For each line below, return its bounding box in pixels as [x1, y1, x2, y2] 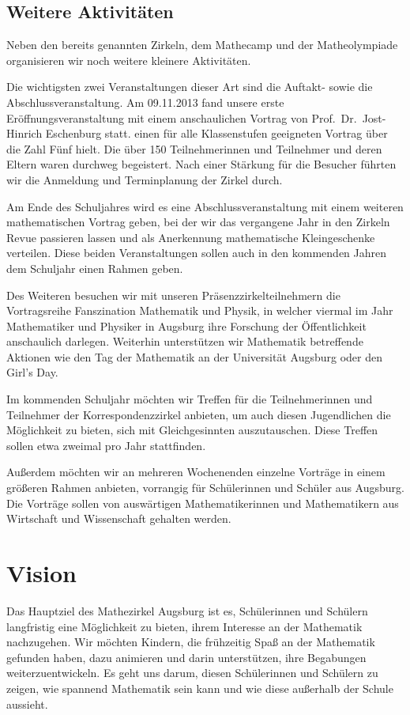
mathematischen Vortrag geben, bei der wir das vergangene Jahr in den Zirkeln [6, 214, 390, 230]
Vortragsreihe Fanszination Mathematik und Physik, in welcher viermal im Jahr [6, 302, 393, 319]
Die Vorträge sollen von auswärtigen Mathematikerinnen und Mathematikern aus [6, 494, 399, 511]
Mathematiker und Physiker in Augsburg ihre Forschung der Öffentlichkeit [6, 317, 367, 334]
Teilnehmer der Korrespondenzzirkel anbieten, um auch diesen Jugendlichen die [6, 406, 391, 422]
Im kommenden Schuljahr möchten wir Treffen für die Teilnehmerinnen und [6, 391, 373, 407]
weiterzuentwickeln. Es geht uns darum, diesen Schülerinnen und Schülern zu [6, 664, 378, 681]
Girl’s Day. [6, 364, 58, 380]
